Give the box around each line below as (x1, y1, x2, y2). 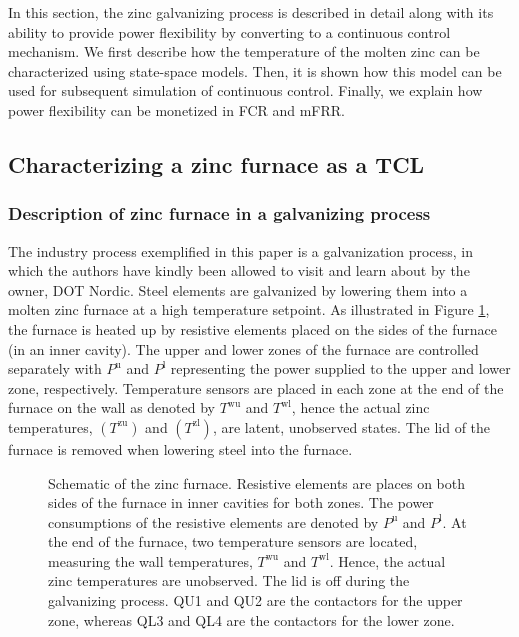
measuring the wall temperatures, (48, 550, 253, 571)
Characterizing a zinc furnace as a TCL (8, 148, 425, 179)
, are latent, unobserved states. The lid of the (212, 416, 491, 437)
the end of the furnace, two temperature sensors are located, (48, 531, 418, 552)
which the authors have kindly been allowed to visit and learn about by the (8, 260, 470, 281)
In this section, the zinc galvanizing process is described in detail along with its (8, 2, 494, 22)
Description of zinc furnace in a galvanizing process (8, 201, 431, 226)
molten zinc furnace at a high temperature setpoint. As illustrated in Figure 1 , (8, 299, 490, 320)
